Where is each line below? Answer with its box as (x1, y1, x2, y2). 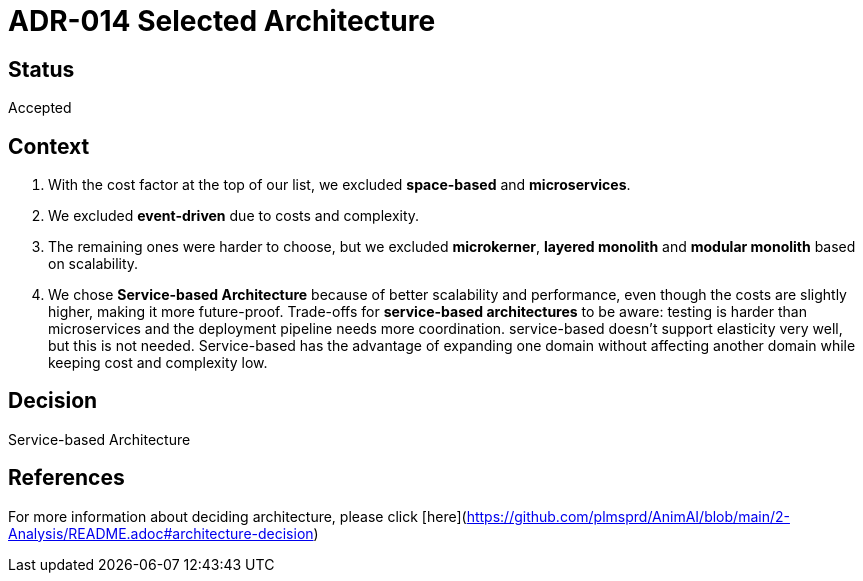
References (8, 465, 125, 491)
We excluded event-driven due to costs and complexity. (48, 207, 420, 225)
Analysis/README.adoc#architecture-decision (8, 524, 314, 542)
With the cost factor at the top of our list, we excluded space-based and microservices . (48, 176, 631, 194)
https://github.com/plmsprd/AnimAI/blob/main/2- (466, 507, 790, 525)
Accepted (8, 99, 72, 117)
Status (8, 56, 75, 82)
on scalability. (48, 255, 139, 273)
